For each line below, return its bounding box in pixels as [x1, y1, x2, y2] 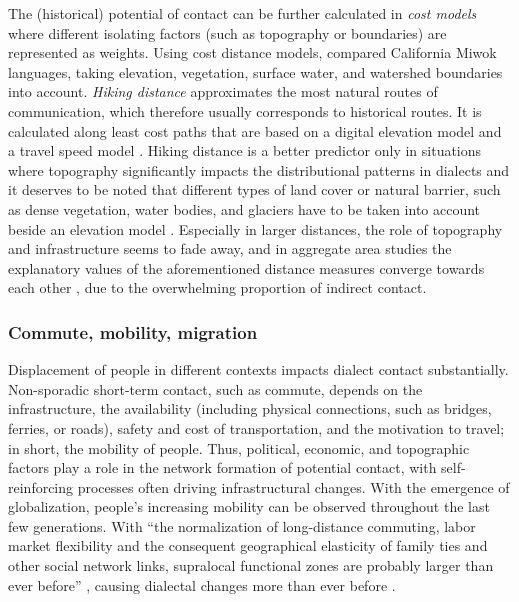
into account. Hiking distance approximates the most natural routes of [8, 81, 438, 102]
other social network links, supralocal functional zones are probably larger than [8, 555, 494, 576]
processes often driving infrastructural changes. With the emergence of [77, 476, 510, 497]
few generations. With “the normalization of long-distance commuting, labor [8, 515, 476, 536]
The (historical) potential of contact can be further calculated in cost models [8, 3, 477, 23]
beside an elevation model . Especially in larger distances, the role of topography [8, 218, 503, 239]
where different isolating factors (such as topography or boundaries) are [8, 22, 447, 43]
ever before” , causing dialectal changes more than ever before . [8, 574, 396, 595]
